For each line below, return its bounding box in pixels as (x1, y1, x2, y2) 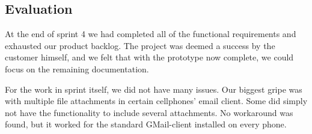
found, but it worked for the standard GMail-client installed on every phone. (5, 118, 287, 130)
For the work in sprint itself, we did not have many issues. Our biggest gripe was (5, 83, 302, 95)
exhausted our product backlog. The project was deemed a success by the (5, 39, 275, 51)
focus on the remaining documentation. (5, 62, 149, 75)
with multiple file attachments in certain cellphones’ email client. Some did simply (5, 95, 308, 107)
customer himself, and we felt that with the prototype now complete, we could (5, 51, 294, 63)
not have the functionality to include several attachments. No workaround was (5, 106, 293, 118)
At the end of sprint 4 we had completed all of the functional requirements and (5, 28, 296, 40)
